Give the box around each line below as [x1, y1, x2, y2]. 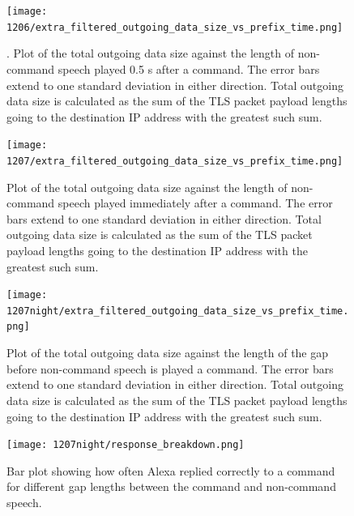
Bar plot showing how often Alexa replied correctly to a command [6, 462, 335, 479]
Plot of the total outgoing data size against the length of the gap [6, 344, 329, 361]
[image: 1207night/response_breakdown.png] [6, 439, 245, 451]
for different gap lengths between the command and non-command [6, 478, 336, 495]
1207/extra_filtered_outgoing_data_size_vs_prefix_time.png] [6, 155, 343, 167]
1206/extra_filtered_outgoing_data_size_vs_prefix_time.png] [6, 21, 343, 33]
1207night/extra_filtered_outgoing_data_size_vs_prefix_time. [6, 305, 349, 317]
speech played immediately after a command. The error [58, 194, 333, 211]
